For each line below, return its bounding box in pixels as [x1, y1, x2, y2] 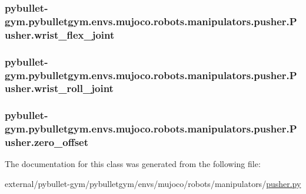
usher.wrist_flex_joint [5, 27, 115, 42]
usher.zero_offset [5, 135, 89, 149]
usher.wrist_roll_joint [5, 81, 114, 96]
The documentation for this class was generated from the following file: [5, 158, 261, 170]
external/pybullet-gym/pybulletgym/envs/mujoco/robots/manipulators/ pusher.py [5, 178, 301, 190]
